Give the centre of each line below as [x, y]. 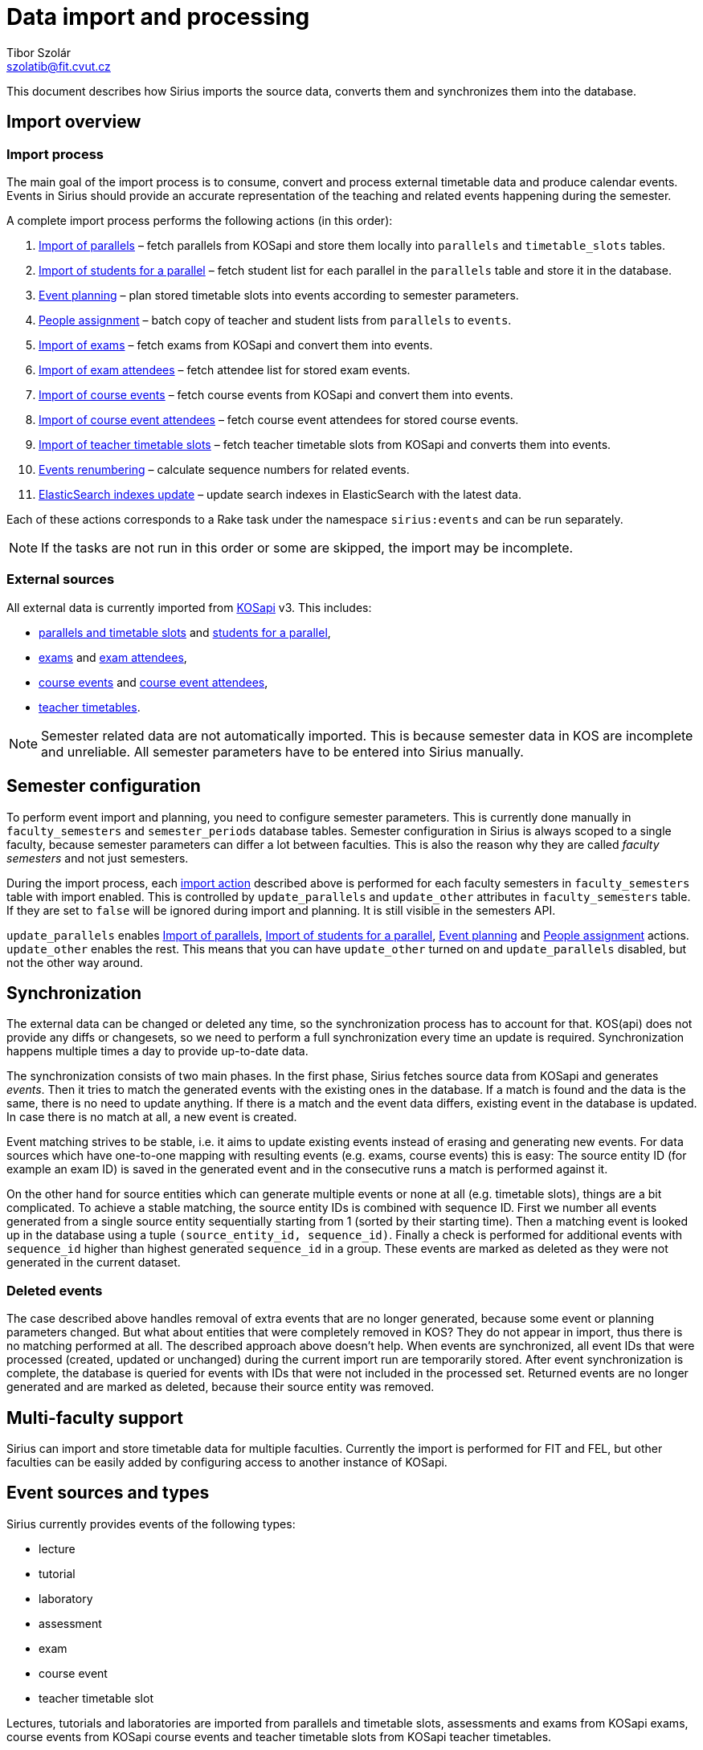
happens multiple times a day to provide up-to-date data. [157, 1051]
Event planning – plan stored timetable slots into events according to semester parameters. [279, 295]
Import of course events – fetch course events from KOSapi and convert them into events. [276, 394]
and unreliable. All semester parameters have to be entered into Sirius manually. [282, 751]
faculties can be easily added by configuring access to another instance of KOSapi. [227, 1462]
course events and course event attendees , [153, 682]
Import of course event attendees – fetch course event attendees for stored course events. [279, 419]
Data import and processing [158, 17]
